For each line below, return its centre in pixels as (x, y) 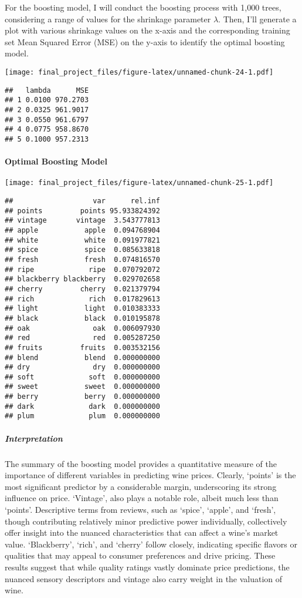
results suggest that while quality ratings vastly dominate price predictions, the (147, 567)
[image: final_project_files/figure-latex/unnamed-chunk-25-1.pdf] (139, 183)
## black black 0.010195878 (82, 318)
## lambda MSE (47, 90)
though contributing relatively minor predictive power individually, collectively (146, 521)
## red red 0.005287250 (82, 338)
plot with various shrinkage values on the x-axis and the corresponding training (147, 30)
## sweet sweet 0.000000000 (82, 387)
